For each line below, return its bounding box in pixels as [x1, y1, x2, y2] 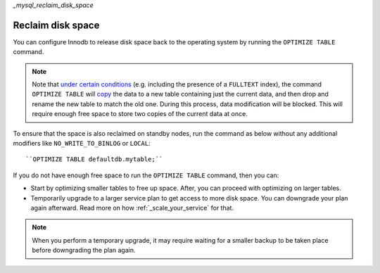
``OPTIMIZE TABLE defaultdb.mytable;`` [25, 155, 163, 163]
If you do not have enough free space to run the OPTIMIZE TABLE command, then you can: [13, 171, 279, 179]
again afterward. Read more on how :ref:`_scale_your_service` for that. [30, 203, 234, 212]
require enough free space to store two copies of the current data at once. [32, 110, 248, 118]
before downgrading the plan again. [32, 246, 136, 255]
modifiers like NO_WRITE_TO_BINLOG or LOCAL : [13, 139, 151, 148]
